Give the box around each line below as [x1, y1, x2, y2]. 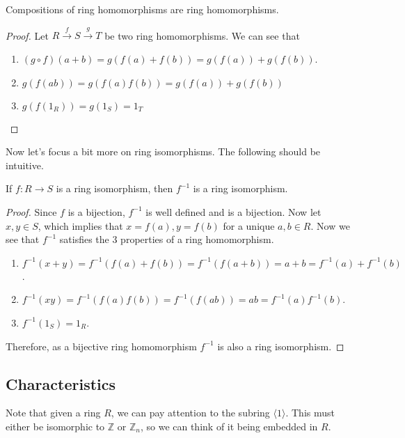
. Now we [310, 218, 350, 233]
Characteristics [6, 373, 116, 394]
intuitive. [6, 157, 44, 172]
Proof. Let [6, 28, 49, 42]
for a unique [223, 218, 275, 233]
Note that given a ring [6, 405, 101, 420]
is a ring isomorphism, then [56, 181, 173, 196]
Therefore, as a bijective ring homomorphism [6, 338, 197, 353]
